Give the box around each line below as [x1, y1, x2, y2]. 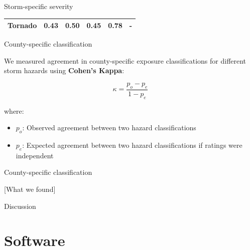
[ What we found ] [4, 183, 56, 194]
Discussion [4, 200, 36, 211]
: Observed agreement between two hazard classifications [22, 122, 196, 133]
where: [4, 105, 24, 116]
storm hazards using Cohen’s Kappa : [4, 65, 124, 76]
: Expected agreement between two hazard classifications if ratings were [22, 139, 242, 150]
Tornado [8, 20, 37, 31]
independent [16, 150, 54, 160]
